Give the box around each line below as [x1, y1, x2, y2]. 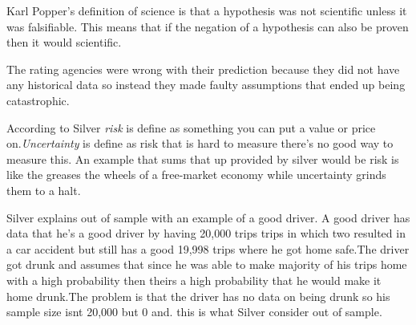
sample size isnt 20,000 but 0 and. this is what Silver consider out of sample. [6, 303, 382, 320]
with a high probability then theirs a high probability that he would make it [6, 271, 382, 288]
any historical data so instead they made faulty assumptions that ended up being [6, 76, 406, 93]
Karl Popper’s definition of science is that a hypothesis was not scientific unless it [6, 2, 407, 18]
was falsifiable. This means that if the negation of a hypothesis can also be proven [6, 18, 409, 35]
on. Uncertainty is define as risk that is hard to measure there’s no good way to [6, 135, 394, 152]
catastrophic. [6, 91, 70, 108]
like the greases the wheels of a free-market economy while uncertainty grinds [6, 166, 386, 183]
